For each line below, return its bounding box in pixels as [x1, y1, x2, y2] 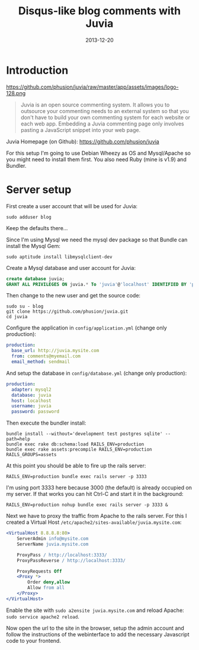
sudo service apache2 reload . [6, 613, 80, 620]
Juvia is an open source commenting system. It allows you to [20, 101, 170, 108]
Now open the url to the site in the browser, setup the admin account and [6, 624, 185, 632]
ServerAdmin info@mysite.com [17, 536, 89, 542]
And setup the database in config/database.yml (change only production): [6, 369, 187, 376]
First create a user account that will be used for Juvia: [6, 202, 138, 209]
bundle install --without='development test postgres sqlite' [6, 431, 163, 437]
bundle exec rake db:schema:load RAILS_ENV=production [6, 441, 145, 447]
